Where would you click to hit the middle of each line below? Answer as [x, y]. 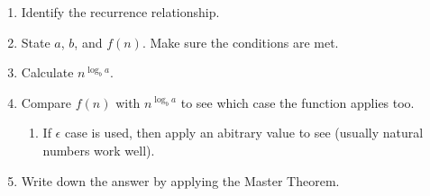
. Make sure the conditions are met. [240, 42]
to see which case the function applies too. [297, 102]
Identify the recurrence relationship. [120, 12]
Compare [46, 102]
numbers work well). [99, 150]
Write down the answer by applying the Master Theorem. [180, 180]
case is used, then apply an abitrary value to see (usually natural [244, 133]
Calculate [47, 72]
